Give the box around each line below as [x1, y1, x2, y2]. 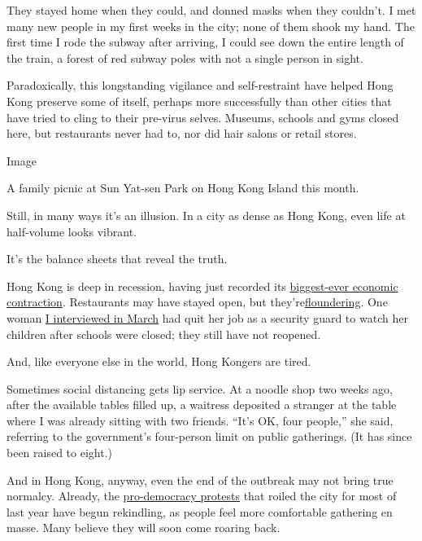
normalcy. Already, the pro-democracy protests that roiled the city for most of [7, 487, 397, 504]
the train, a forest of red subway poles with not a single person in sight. [7, 49, 363, 66]
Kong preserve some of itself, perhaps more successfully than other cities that [7, 92, 392, 109]
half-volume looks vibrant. [7, 222, 137, 240]
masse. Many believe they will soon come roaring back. [7, 519, 281, 536]
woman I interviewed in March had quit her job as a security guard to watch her [7, 309, 408, 326]
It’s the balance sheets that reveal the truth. [7, 250, 228, 267]
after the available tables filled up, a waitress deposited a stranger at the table [7, 396, 397, 413]
